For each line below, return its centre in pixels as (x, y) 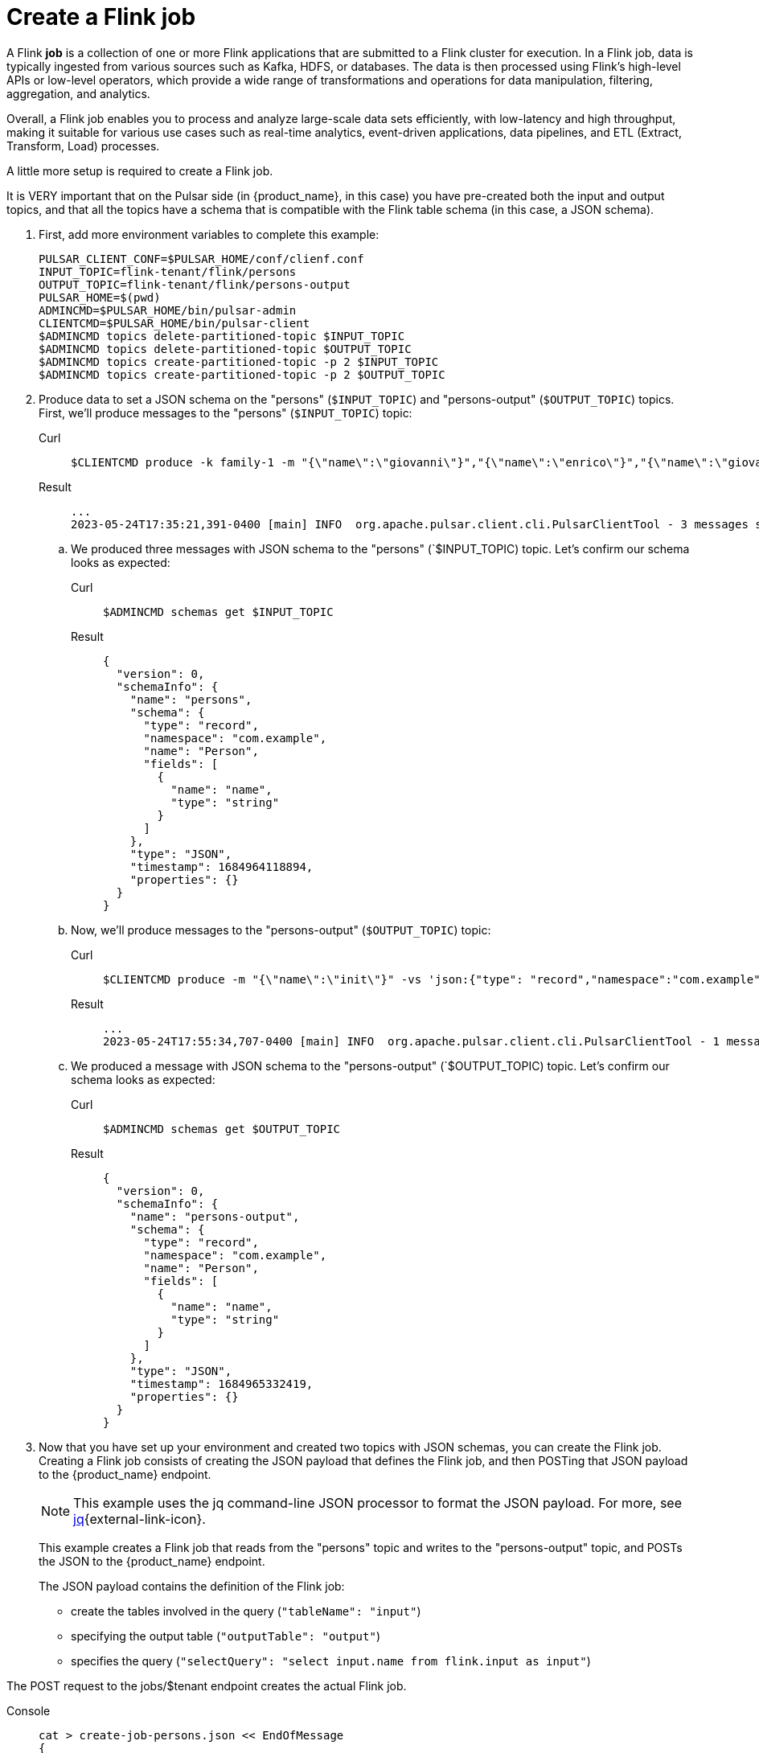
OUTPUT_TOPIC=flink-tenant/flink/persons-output (195, 284)
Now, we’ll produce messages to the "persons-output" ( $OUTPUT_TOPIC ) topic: (281, 930)
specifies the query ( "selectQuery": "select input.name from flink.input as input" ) (331, 1661)
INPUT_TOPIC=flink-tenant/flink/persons (168, 271)
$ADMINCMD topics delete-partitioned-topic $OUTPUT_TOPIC (225, 349)
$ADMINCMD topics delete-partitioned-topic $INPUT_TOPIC (222, 336)
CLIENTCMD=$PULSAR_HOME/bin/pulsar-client (174, 323)
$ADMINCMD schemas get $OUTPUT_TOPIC (222, 1129)
